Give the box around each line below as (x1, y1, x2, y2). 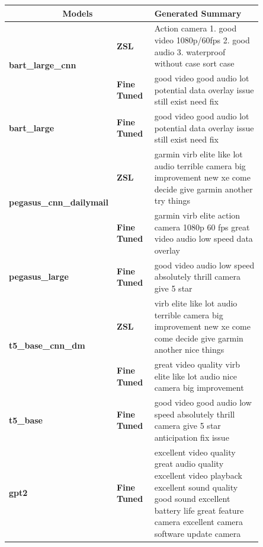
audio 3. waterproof (154, 45, 226, 58)
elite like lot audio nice (154, 369, 237, 382)
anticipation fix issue (154, 431, 229, 443)
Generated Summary (154, 7, 242, 19)
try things (154, 194, 191, 207)
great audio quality (154, 457, 224, 470)
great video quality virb (154, 358, 240, 371)
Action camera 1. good (154, 22, 237, 34)
